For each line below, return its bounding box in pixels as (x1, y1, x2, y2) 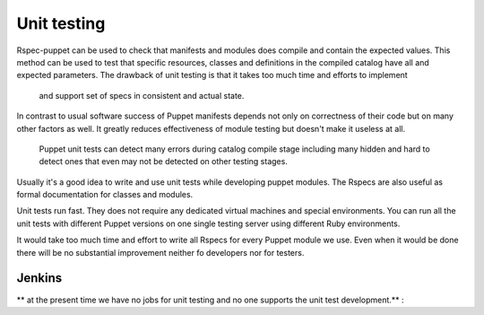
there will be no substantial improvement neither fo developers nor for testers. (16, 247, 305, 258)
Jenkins (16, 270, 63, 286)
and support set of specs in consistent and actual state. (39, 90, 245, 101)
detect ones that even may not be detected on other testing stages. (39, 156, 289, 167)
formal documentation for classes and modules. (16, 189, 194, 200)
